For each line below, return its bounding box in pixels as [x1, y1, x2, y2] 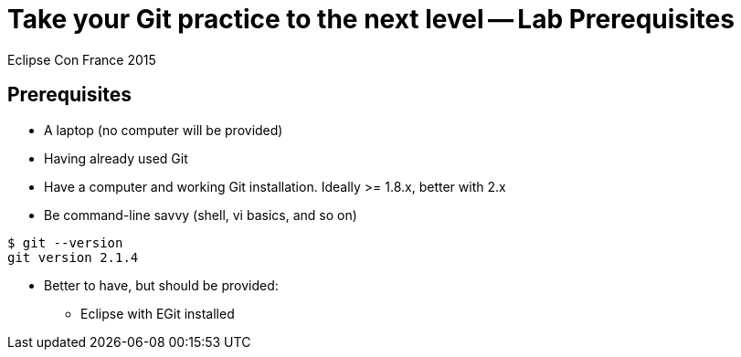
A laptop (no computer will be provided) [44, 121, 283, 138]
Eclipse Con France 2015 [7, 51, 156, 68]
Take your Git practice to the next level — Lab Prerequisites [7, 4, 735, 35]
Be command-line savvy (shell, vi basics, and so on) [44, 206, 357, 223]
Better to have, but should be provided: [44, 277, 279, 293]
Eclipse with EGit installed [80, 305, 235, 321]
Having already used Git [44, 150, 188, 166]
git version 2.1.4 [7, 249, 139, 265]
